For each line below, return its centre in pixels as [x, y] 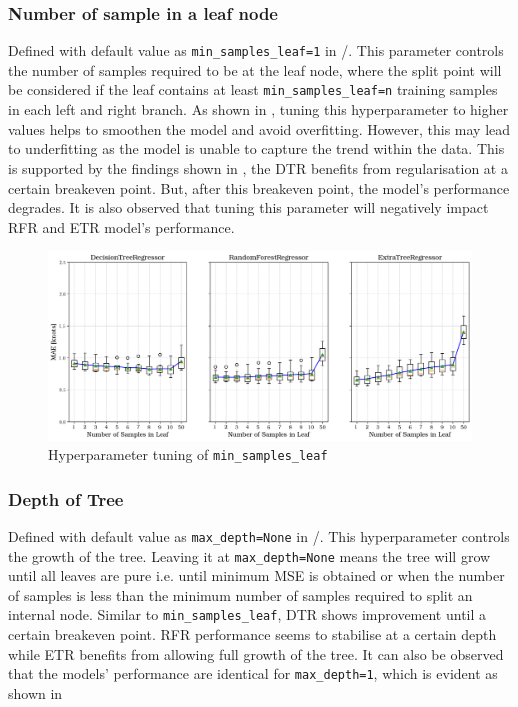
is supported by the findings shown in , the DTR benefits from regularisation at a [258, 167]
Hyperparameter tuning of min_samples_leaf [188, 454]
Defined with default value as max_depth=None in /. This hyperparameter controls [259, 535]
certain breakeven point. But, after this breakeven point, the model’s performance [259, 187]
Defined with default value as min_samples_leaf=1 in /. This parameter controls [256, 50]
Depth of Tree [66, 498]
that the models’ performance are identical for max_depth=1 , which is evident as [253, 673]
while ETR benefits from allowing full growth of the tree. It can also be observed [256, 653]
